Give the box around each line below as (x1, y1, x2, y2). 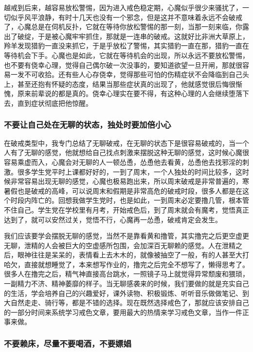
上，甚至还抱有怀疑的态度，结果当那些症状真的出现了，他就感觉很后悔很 (4, 78, 235, 89)
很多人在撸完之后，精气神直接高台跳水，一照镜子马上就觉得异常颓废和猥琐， (4, 269, 249, 279)
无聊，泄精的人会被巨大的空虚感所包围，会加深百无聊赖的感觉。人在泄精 (4, 240, 235, 250)
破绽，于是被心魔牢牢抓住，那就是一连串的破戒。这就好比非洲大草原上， (17, 31, 249, 41)
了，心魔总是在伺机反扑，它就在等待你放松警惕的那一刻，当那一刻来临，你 (4, 21, 242, 32)
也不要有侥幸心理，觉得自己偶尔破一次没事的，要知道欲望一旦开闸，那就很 (4, 59, 242, 70)
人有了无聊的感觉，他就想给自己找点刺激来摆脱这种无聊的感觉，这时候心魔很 (4, 147, 249, 157)
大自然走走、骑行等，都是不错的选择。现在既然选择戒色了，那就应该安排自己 (4, 297, 249, 308)
